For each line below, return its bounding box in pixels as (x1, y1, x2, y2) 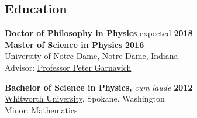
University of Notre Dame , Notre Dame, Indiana (5, 50, 178, 62)
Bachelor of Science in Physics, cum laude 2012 (5, 81, 193, 93)
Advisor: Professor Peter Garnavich (5, 61, 132, 73)
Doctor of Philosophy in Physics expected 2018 (5, 27, 193, 39)
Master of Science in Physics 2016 (5, 38, 144, 50)
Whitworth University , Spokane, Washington (5, 92, 165, 105)
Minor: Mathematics (5, 103, 78, 116)
